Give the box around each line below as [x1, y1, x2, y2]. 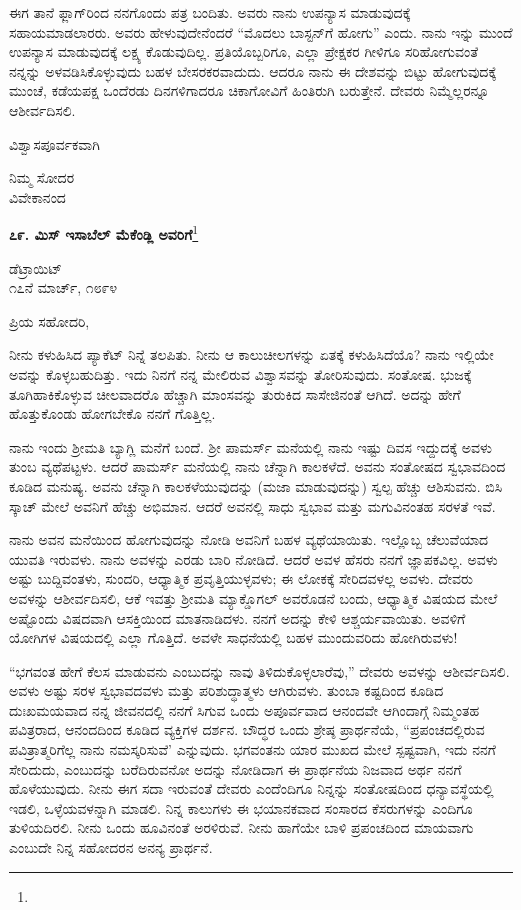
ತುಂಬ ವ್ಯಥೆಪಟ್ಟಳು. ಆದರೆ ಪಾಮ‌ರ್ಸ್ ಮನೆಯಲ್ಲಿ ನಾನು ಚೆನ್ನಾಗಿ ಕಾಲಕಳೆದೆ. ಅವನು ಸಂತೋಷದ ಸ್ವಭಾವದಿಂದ [9, 456, 506, 477]
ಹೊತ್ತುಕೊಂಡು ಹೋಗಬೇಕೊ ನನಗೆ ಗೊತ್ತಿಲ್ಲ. [9, 403, 216, 424]
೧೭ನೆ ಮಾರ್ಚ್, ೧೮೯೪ [9, 277, 118, 298]
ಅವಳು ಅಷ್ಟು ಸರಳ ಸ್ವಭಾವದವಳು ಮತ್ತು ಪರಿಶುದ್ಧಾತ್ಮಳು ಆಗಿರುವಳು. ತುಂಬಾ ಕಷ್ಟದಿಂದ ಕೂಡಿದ [9, 680, 444, 701]
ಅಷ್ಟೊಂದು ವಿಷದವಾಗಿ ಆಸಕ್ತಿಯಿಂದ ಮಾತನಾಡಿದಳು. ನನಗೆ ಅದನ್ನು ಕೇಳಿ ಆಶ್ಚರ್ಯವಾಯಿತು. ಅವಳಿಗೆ [9, 607, 466, 628]
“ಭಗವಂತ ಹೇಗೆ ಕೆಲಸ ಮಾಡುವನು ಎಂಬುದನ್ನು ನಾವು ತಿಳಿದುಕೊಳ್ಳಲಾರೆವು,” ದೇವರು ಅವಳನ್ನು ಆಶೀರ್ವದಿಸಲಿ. [9, 660, 510, 681]
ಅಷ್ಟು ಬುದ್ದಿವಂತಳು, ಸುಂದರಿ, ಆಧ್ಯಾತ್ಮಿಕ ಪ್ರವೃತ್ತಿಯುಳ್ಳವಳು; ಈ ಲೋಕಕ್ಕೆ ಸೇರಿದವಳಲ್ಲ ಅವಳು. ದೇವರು [9, 568, 473, 589]
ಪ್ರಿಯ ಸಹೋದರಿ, [9, 310, 90, 331]
